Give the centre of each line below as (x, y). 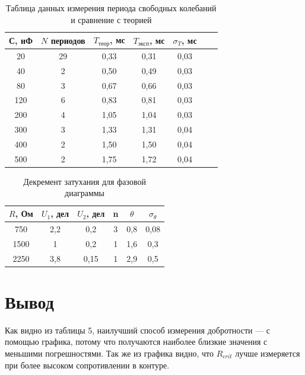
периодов (68, 40)
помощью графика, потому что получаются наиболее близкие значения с (136, 342)
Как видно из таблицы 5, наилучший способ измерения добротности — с (138, 330)
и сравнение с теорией (111, 19)
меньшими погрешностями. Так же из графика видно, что (109, 353)
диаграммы (85, 193)
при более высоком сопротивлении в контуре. (87, 365)
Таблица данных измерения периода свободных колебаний (111, 8)
